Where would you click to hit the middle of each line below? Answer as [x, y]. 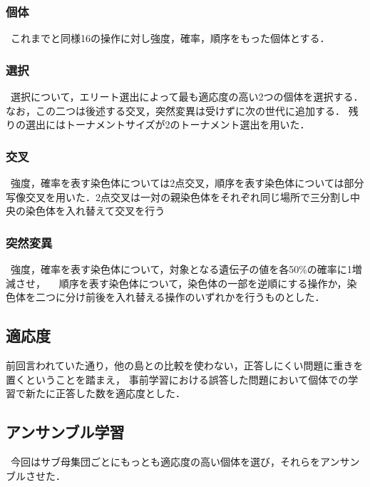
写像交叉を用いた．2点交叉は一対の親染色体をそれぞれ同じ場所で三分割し [178, 196]
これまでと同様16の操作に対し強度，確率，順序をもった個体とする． [170, 38]
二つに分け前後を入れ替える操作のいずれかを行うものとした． [180, 297]
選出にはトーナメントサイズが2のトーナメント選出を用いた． [168, 124]
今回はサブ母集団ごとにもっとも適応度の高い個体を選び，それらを [165, 461]
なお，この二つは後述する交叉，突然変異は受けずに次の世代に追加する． [175, 110]
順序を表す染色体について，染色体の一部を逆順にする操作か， [203, 283]
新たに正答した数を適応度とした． [105, 393]
